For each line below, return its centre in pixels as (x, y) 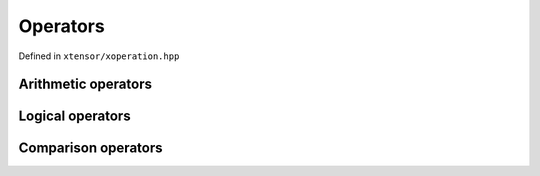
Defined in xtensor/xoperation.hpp (99, 56)
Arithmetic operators (85, 84)
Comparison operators (90, 148)
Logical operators (74, 116)
